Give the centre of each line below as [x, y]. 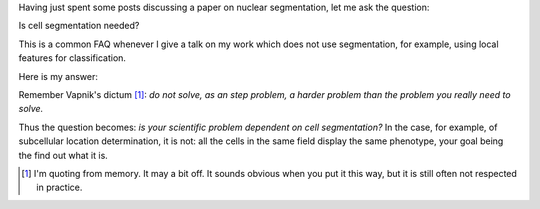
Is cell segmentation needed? [79, 26]
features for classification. [72, 58]
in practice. [59, 187]
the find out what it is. [63, 155]
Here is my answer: [58, 76]
